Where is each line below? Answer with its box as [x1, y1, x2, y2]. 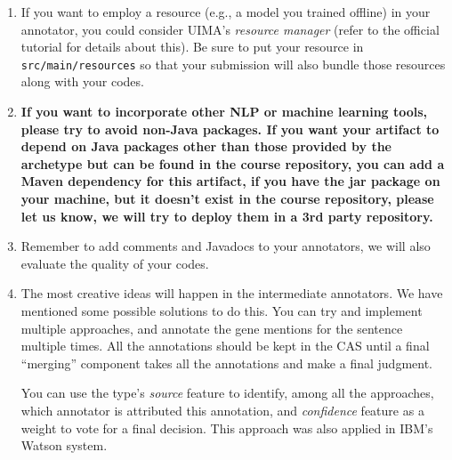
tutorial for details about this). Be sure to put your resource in [20, 37, 364, 56]
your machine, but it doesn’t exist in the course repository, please [20, 190, 434, 207]
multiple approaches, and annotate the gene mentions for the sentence [20, 319, 403, 337]
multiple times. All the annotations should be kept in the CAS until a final [20, 336, 430, 355]
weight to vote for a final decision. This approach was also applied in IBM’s [20, 418, 433, 437]
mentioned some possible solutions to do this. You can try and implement [20, 301, 423, 319]
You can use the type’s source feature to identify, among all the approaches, [20, 383, 434, 402]
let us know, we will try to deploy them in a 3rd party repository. [20, 206, 433, 225]
